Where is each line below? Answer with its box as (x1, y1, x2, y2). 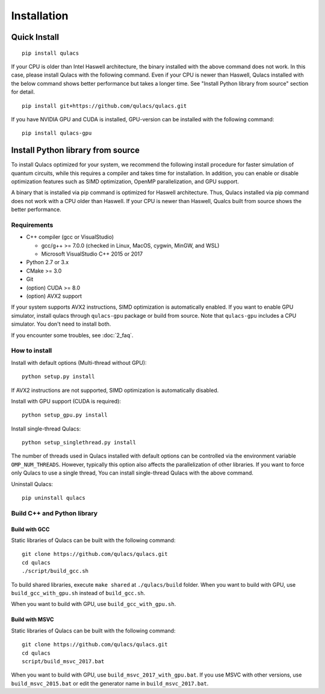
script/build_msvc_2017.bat (22, 658, 105, 664)
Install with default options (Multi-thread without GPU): (11, 359, 147, 366)
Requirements (11, 221, 54, 229)
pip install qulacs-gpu (22, 130, 92, 137)
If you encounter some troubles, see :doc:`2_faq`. (11, 332, 134, 339)
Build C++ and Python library (11, 509, 98, 517)
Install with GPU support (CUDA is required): (11, 397, 122, 405)
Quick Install (11, 32, 60, 42)
